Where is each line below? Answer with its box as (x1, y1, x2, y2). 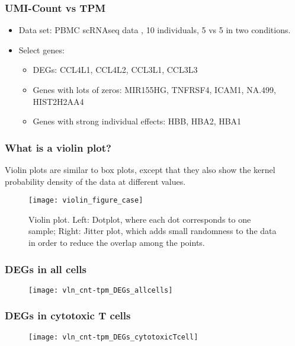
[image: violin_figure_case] (28, 196, 143, 205)
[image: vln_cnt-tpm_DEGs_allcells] (28, 286, 173, 294)
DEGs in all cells (5, 261, 86, 276)
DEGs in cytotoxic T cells (5, 308, 131, 323)
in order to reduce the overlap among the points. (28, 236, 205, 249)
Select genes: (18, 43, 65, 56)
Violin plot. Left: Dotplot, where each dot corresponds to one (28, 213, 251, 225)
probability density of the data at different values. (5, 175, 186, 187)
